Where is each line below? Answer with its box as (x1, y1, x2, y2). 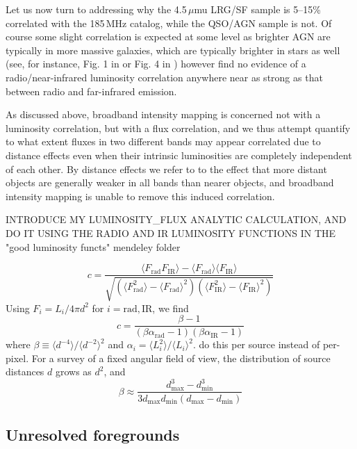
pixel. (6, 350, 29, 365)
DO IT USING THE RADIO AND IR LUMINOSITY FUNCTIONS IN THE (6, 225, 336, 240)
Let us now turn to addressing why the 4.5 (6, 2, 187, 16)
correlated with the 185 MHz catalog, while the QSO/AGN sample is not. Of (6, 15, 332, 30)
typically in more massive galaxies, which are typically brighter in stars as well (6, 42, 340, 57)
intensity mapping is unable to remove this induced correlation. (6, 188, 275, 203)
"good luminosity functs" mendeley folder (6, 239, 181, 254)
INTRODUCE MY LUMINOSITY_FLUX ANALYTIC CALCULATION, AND (6, 212, 347, 227)
